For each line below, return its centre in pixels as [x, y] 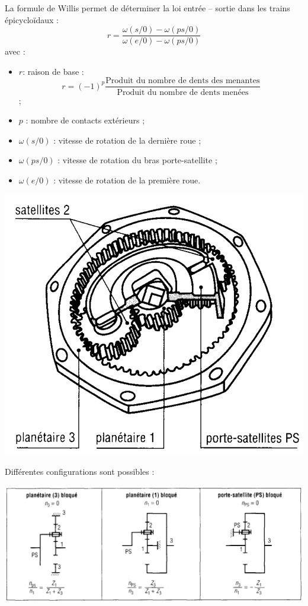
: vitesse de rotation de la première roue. [127, 180]
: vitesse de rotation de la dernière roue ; [127, 140]
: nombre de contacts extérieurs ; [85, 120]
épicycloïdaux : [32, 19]
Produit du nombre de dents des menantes [183, 81]
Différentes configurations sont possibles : [80, 472]
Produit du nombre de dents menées [183, 92]
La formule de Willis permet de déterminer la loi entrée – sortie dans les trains [147, 8]
